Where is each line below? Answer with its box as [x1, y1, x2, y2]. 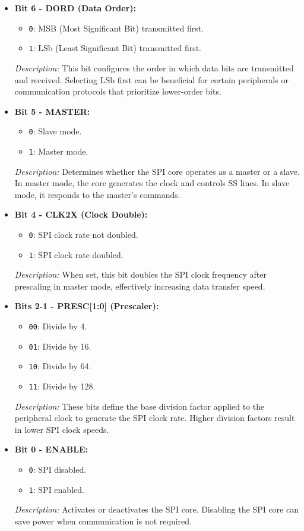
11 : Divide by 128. [28, 380, 96, 392]
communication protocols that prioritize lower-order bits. [14, 85, 221, 98]
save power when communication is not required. [14, 514, 192, 527]
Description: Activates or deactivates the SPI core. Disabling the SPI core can [14, 503, 299, 516]
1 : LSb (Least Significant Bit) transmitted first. [28, 42, 202, 54]
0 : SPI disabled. [28, 463, 87, 476]
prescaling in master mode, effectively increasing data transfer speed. [14, 279, 265, 292]
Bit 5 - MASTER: [14, 105, 90, 117]
